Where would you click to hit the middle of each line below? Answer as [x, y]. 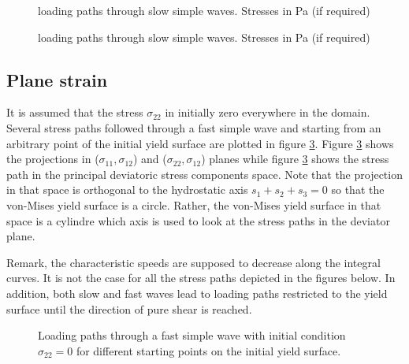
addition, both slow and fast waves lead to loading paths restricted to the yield [197, 293]
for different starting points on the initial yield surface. [208, 350]
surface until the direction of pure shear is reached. [129, 308]
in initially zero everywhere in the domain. [268, 112]
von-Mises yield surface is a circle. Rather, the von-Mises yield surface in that [194, 204]
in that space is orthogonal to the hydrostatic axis [127, 189]
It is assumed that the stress [75, 112]
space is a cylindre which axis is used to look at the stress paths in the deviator [198, 220]
